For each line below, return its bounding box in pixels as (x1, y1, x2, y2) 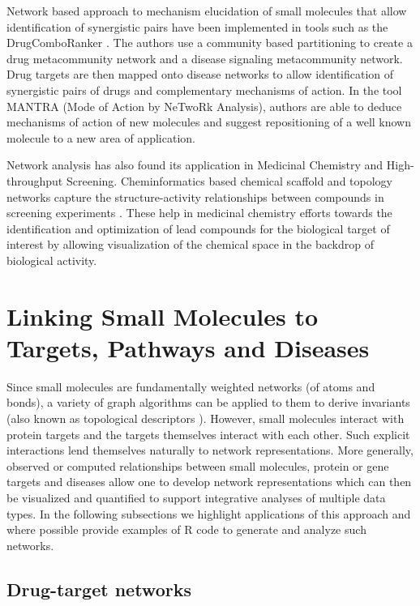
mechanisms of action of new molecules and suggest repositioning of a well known (6, 113, 412, 130)
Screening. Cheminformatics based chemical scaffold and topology (66, 172, 392, 189)
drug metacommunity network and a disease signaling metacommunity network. (6, 49, 403, 66)
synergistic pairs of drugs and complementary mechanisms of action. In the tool (6, 81, 402, 98)
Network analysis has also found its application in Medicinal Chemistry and (6, 156, 384, 173)
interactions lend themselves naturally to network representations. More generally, (6, 442, 414, 459)
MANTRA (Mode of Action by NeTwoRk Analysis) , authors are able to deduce (6, 97, 402, 114)
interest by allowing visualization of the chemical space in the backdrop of (6, 236, 374, 253)
